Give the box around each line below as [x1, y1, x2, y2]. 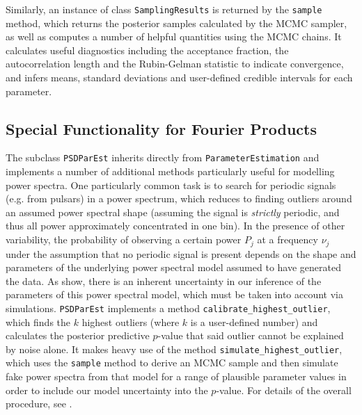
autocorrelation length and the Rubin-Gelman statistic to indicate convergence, [6, 56, 344, 71]
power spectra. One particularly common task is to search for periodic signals [6, 177, 336, 192]
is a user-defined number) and [190, 314, 318, 329]
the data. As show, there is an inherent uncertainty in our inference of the [6, 273, 322, 288]
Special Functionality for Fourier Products [6, 117, 317, 139]
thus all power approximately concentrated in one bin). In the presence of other [6, 218, 345, 233]
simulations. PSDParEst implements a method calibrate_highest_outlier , [6, 300, 331, 315]
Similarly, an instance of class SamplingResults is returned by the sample [6, 2, 322, 16]
